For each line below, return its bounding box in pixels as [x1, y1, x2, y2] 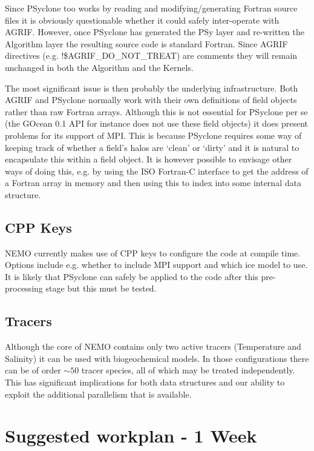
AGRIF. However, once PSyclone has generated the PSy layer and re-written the [5, 25, 305, 38]
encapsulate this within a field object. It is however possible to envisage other [5, 153, 292, 165]
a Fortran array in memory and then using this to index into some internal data [5, 176, 301, 189]
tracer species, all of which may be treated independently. [81, 364, 295, 376]
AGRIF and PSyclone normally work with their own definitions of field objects [5, 93, 297, 106]
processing [5, 282, 43, 295]
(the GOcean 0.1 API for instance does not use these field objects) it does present [5, 117, 308, 130]
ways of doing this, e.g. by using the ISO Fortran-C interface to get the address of [5, 164, 309, 177]
